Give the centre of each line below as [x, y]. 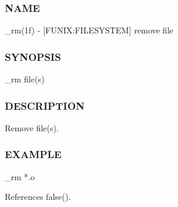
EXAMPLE [33, 154]
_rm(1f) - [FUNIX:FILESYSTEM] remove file [89, 30]
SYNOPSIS [33, 56]
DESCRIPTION [45, 105]
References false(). [38, 197]
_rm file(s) [25, 79]
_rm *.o [20, 176]
